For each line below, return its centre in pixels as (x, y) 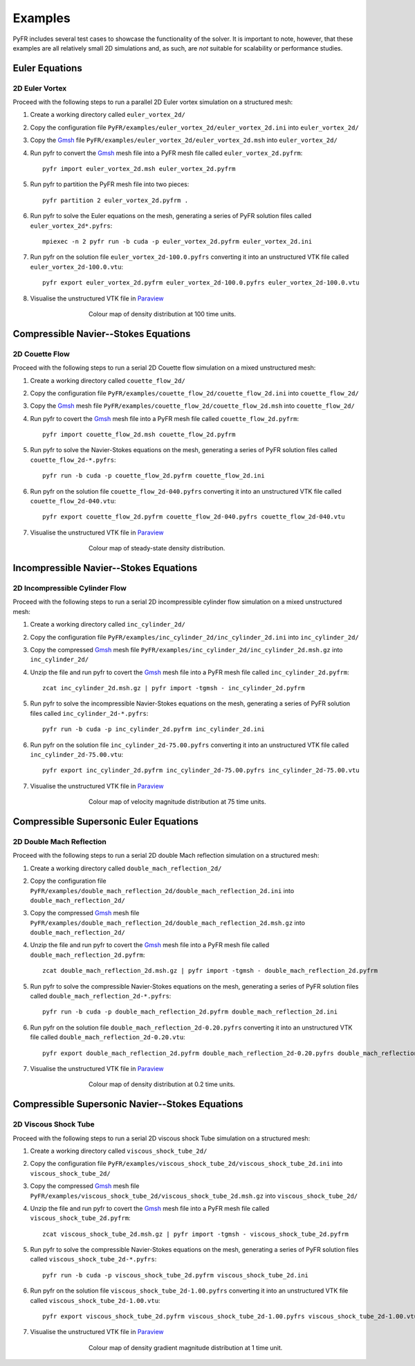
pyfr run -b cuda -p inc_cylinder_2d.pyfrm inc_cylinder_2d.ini (154, 729)
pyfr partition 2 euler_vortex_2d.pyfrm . (116, 200)
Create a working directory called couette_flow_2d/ (108, 380)
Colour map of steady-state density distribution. (157, 548)
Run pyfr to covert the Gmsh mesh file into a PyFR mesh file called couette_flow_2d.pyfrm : (165, 418)
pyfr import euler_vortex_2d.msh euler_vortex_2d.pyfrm (139, 169)
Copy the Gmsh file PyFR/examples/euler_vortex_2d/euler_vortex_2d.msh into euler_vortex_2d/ (184, 140)
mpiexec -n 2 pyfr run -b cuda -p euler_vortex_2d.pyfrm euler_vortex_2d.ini (177, 241)
